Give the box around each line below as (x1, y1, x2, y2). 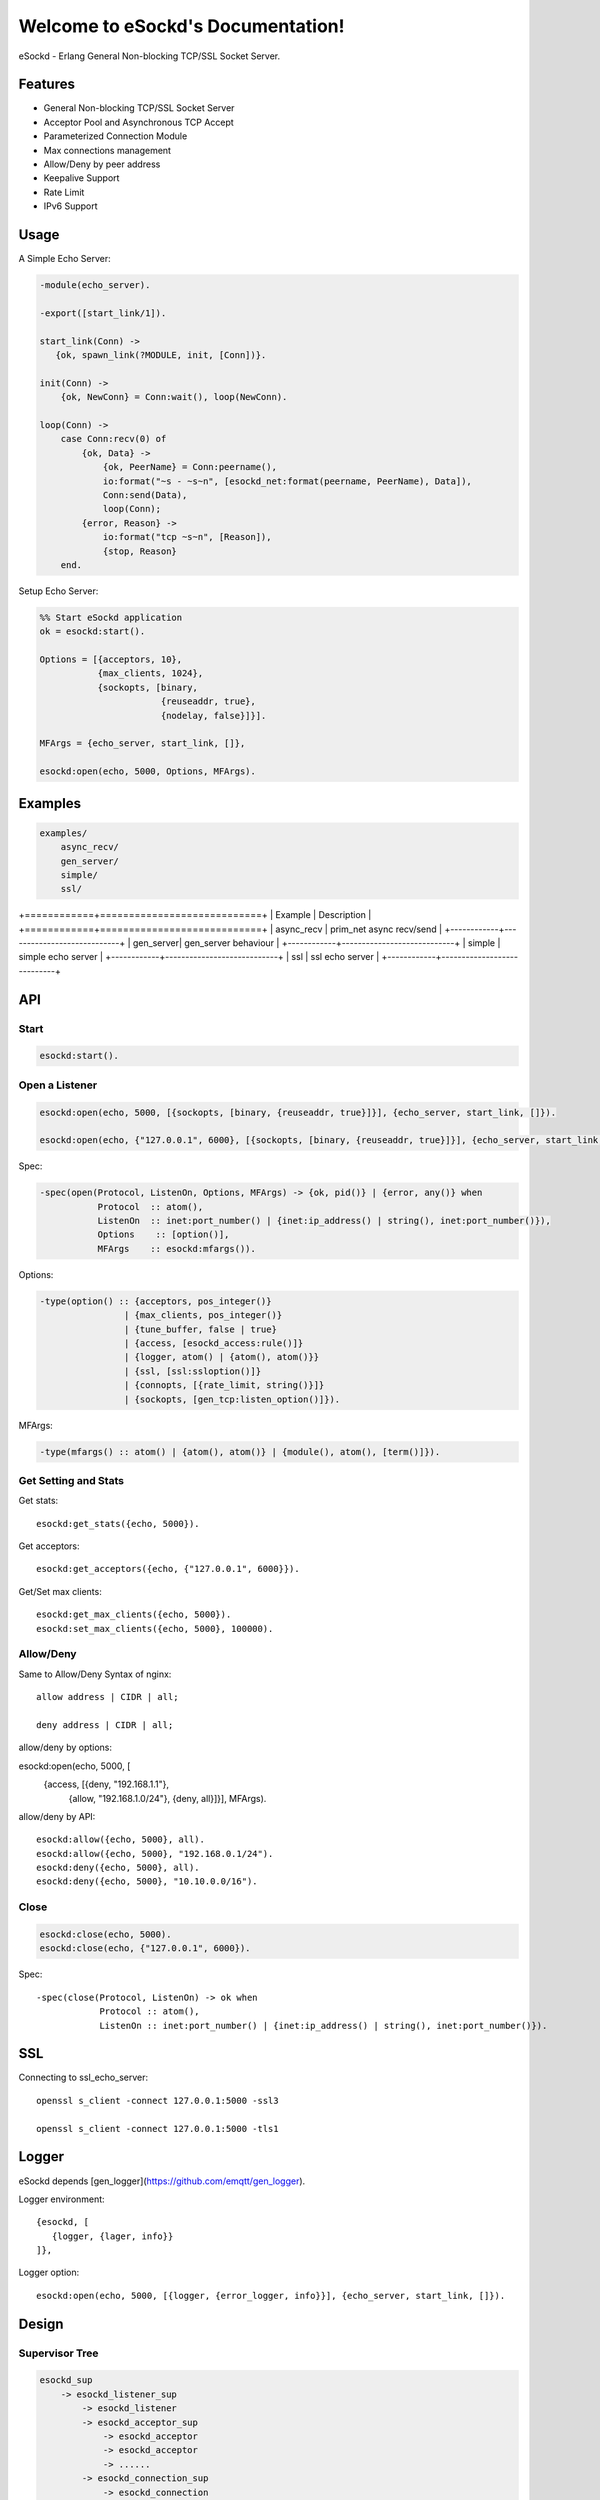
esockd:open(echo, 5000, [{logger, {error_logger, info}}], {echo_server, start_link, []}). (36, 2290, 506, 2301)
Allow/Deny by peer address (43, 158, 161, 170)
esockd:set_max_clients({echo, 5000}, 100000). (36, 1623, 274, 1634)
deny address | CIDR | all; (36, 1719, 174, 1730)
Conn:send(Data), (102, 489, 188, 500)
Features (18, 76, 75, 93)
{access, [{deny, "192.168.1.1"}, (43, 1778, 170, 1790)
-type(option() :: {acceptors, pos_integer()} (39, 1295, 272, 1307)
